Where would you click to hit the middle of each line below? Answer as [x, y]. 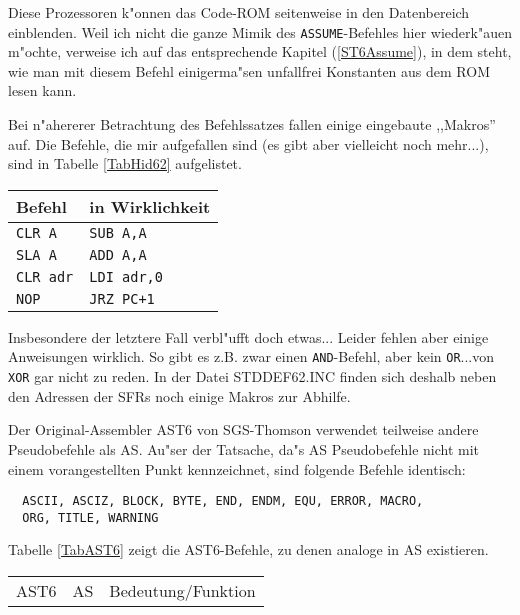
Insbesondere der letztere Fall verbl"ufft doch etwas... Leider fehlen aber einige [248, 336]
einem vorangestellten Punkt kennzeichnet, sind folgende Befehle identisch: [237, 468]
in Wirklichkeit [150, 206]
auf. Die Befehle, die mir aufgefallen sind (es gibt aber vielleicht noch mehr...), [248, 143]
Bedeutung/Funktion [182, 590]
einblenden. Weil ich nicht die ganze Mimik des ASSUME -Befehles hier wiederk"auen [260, 31]
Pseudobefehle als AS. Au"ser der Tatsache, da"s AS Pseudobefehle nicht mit [244, 448]
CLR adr [45, 276]
